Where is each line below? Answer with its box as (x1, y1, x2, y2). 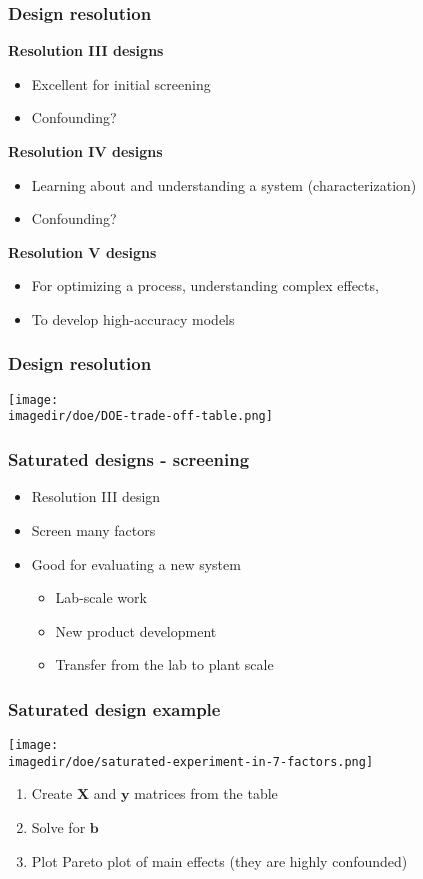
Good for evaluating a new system (31, 553, 241, 574)
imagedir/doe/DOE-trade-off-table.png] (8, 409, 273, 424)
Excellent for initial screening (31, 73, 211, 94)
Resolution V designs (8, 241, 157, 262)
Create (31, 783, 73, 804)
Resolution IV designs (8, 141, 163, 161)
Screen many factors (31, 519, 156, 540)
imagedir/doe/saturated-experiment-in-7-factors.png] (8, 754, 374, 769)
